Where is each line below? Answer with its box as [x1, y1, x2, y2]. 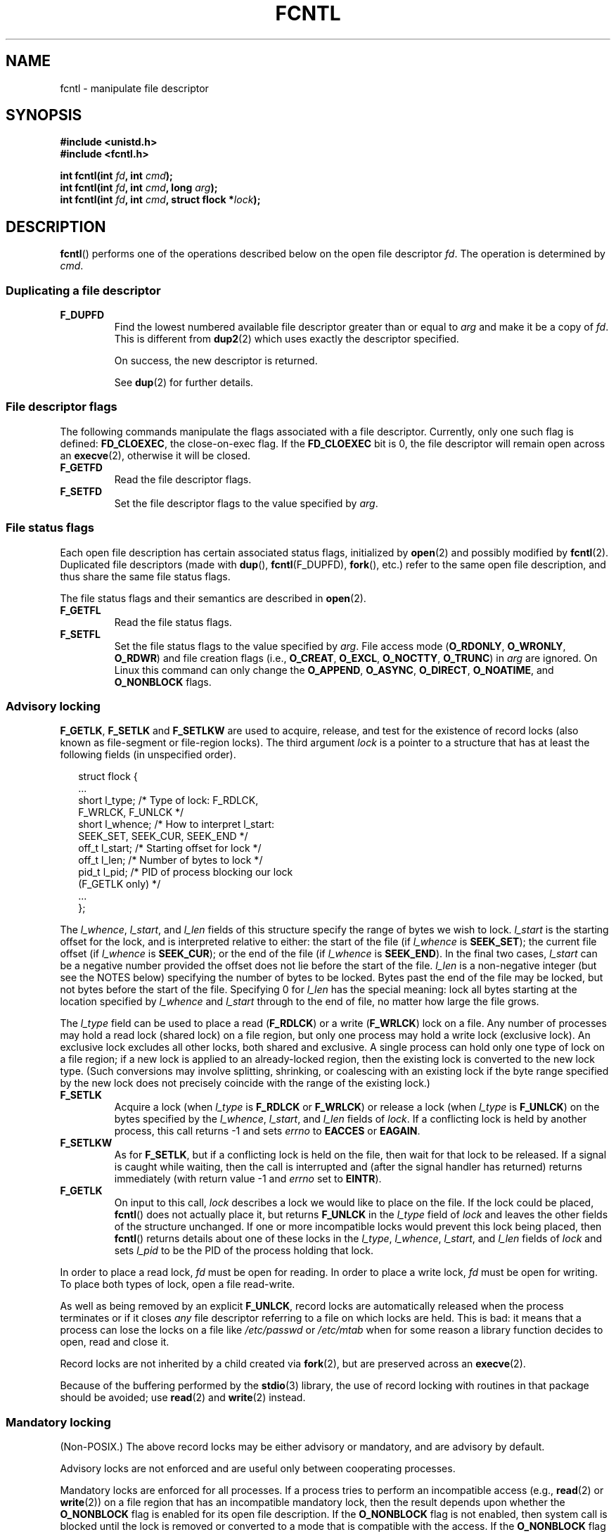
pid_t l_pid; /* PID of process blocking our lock [78, 866, 293, 879]
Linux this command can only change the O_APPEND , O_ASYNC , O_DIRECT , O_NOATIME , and [114, 663, 554, 676]
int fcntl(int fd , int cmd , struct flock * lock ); [60, 193, 261, 206]
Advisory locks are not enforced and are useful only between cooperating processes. [60, 1462, 456, 1475]
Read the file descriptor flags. [114, 473, 252, 485]
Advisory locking [6, 698, 101, 713]
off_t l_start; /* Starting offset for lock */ [78, 842, 262, 855]
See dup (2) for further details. [114, 376, 254, 389]
